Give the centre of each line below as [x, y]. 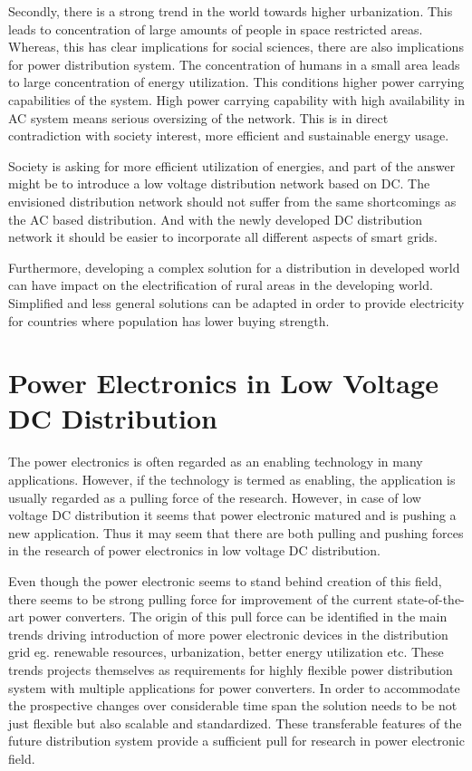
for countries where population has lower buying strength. [169, 320]
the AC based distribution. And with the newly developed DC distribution [216, 219]
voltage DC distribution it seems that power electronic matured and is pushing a [232, 515]
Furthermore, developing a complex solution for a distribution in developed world [234, 267]
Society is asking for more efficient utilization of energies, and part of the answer [232, 165]
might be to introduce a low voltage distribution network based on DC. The [219, 183]
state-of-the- [431, 598]
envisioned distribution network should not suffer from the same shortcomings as [232, 201]
